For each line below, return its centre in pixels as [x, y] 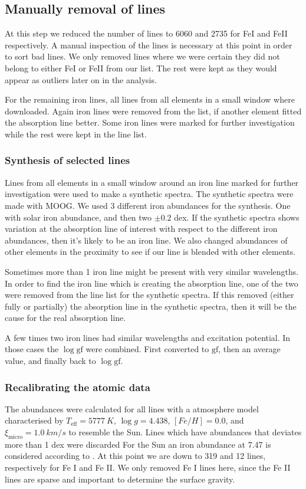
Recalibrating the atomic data [78, 387]
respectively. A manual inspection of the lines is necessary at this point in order [149, 45]
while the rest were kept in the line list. [76, 134]
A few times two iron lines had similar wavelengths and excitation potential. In [148, 337]
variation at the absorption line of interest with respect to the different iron [141, 229]
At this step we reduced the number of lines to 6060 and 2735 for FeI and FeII [146, 33]
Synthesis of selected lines [68, 160]
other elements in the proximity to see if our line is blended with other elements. [150, 252]
